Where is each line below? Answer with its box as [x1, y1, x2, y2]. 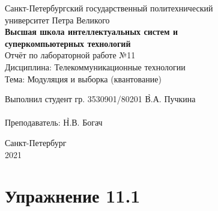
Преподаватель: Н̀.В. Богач [5, 116, 103, 129]
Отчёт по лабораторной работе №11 [5, 49, 136, 61]
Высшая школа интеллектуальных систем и [5, 25, 178, 38]
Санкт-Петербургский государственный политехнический [5, 2, 213, 14]
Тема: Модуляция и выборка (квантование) [5, 72, 162, 85]
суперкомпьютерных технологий [5, 37, 131, 49]
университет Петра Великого [5, 13, 110, 26]
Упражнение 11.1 [5, 183, 141, 208]
